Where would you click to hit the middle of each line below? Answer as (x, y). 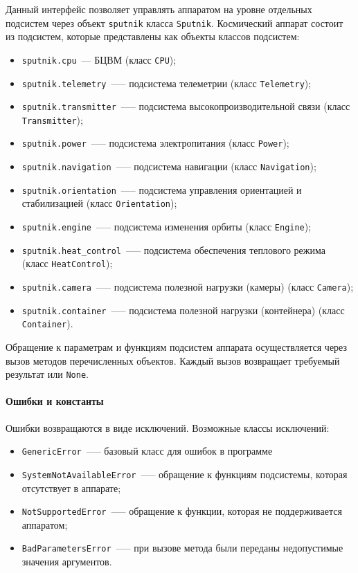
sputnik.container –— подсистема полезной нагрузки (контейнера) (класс (183, 310)
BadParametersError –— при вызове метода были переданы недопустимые (182, 548)
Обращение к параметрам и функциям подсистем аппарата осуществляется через (177, 347)
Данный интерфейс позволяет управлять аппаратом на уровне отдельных (159, 9)
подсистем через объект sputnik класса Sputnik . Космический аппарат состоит (174, 22)
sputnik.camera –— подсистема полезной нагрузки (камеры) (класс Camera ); (188, 287)
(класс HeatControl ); (67, 263)
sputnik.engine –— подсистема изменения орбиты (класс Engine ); (167, 227)
